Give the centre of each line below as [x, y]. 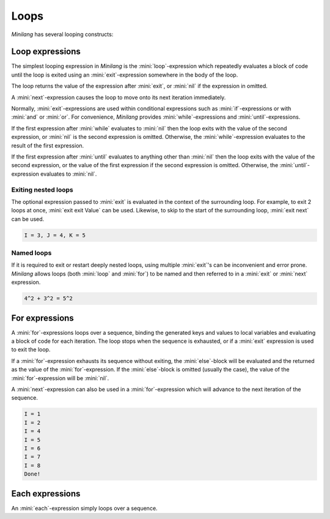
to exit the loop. [31, 349]
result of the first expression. [48, 145]
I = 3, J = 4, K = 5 [55, 235]
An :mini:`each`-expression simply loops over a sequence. [85, 508]
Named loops [31, 253]
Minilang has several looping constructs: [62, 34]
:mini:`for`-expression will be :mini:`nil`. [60, 378]
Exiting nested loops [42, 190]
